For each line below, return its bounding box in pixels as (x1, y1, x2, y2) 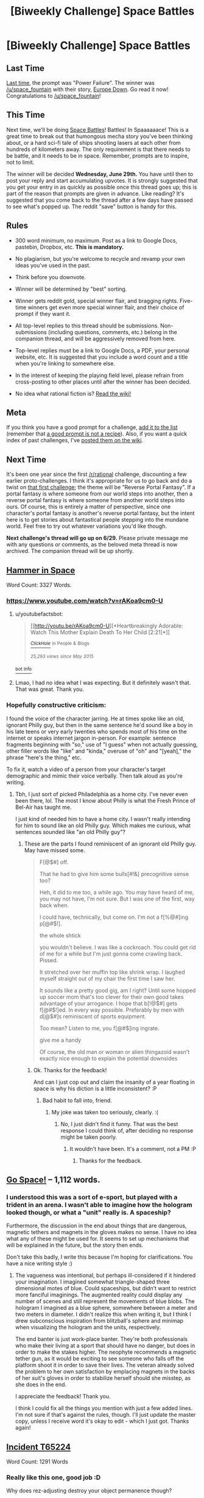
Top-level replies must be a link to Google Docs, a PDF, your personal (15, 346, 190, 354)
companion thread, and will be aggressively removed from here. (15, 335, 176, 342)
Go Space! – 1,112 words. (6, 1175, 100, 1185)
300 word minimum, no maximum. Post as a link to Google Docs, (15, 236, 178, 244)
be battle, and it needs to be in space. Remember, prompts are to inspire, (6, 152, 189, 159)
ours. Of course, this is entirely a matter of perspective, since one (6, 503, 171, 511)
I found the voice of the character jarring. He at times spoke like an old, (6, 715, 185, 722)
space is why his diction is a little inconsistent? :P (33, 1084, 157, 1092)
